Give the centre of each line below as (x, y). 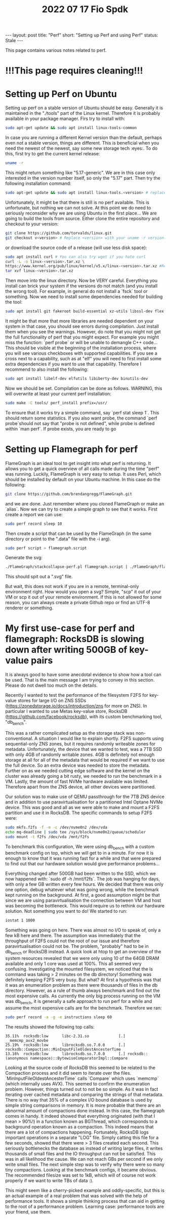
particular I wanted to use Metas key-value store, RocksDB (66, 711)
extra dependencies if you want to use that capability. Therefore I (73, 364)
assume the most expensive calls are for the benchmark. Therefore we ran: (83, 1007)
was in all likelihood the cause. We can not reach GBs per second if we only (84, 1159)
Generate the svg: (24, 558)
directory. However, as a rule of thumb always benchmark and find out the (83, 991)
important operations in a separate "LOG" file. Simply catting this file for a (82, 1138)
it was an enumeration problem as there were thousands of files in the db (81, 985)
